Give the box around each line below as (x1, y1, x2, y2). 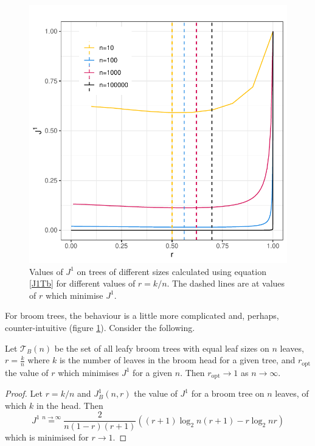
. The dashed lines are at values (167, 277, 285, 290)
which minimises (58, 366, 119, 378)
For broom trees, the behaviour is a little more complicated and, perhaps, (5, 309, 279, 322)
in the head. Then (36, 399, 103, 411)
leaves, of (275, 387, 309, 400)
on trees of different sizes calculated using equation (77, 265, 266, 277)
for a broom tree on (191, 387, 265, 400)
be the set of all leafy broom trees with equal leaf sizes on (54, 341, 269, 354)
